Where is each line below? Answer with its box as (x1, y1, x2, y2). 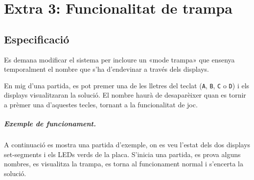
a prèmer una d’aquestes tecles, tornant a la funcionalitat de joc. (4, 100, 198, 110)
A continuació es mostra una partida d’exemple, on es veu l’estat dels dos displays (4, 140, 251, 150)
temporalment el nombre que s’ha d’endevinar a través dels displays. (4, 64, 209, 74)
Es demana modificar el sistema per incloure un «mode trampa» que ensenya (4, 54, 235, 64)
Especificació (4, 31, 69, 46)
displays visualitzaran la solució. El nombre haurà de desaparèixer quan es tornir (4, 90, 246, 100)
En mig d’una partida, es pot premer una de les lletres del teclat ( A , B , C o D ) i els (4, 80, 250, 90)
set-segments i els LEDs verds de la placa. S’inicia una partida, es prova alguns (4, 149, 241, 159)
